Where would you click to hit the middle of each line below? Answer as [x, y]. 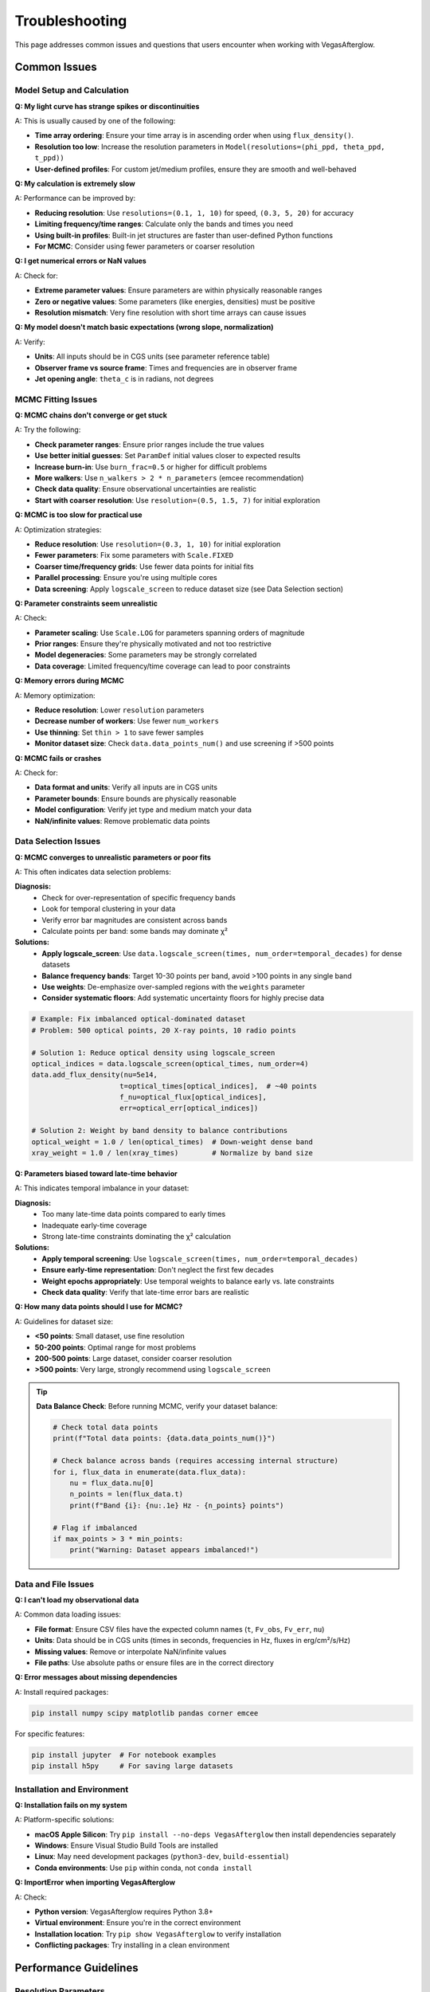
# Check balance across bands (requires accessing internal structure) [195, 1461]
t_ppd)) [50, 158]
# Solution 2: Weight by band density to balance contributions [160, 1131]
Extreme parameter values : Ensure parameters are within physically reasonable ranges [178, 290]
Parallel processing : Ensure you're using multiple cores [126, 578]
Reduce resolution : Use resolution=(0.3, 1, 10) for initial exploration [158, 544]
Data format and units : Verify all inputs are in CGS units [126, 787]
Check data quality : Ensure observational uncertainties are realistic [145, 489]
